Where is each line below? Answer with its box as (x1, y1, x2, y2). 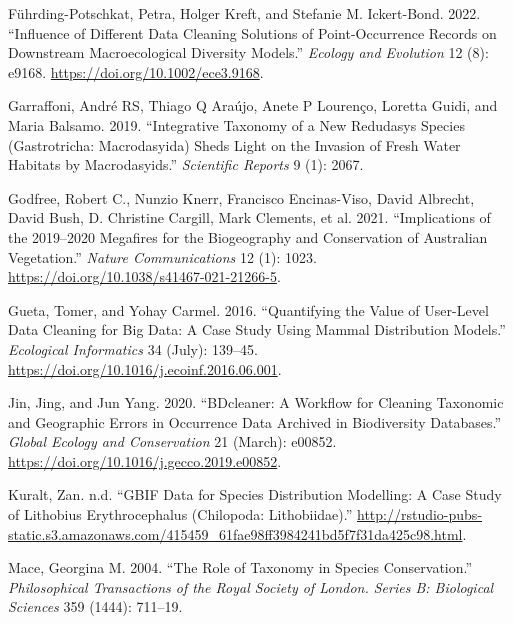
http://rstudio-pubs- (356, 504, 483, 525)
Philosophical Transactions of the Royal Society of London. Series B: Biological (8, 576, 494, 597)
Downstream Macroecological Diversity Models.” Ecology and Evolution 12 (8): (8, 42, 489, 63)
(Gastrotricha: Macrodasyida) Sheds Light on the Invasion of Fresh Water (8, 134, 461, 155)
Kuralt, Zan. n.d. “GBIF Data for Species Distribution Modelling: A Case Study (8, 484, 502, 505)
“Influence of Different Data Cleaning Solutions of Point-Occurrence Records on (8, 22, 497, 43)
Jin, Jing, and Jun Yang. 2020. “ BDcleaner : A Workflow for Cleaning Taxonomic (8, 392, 504, 413)
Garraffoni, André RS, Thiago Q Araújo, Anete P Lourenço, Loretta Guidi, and (8, 95, 498, 116)
